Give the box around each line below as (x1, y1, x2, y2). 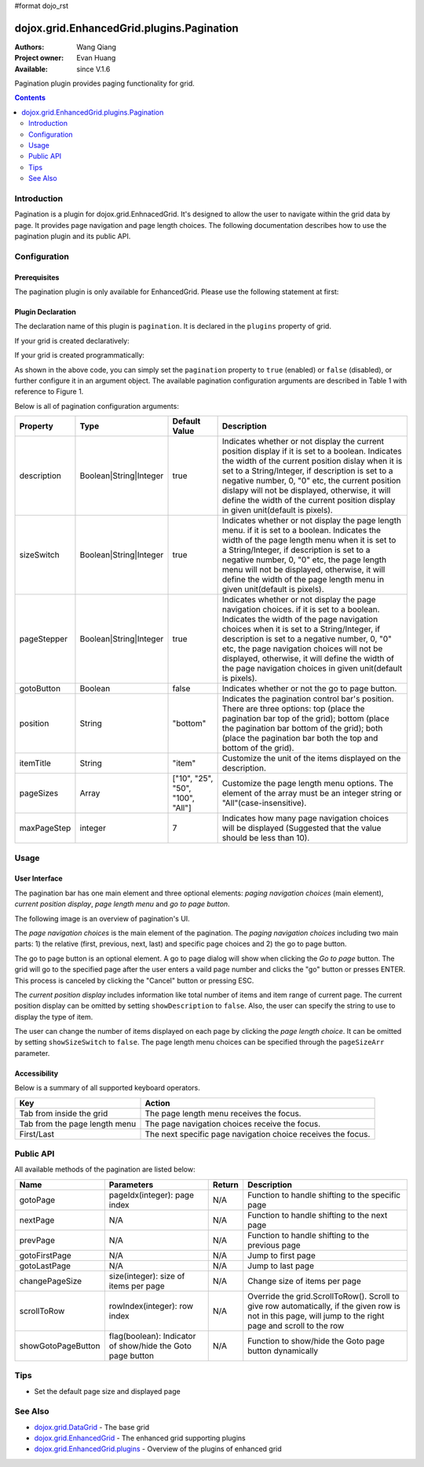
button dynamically (247, 1345, 318, 1356)
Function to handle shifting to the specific (247, 1189, 400, 1200)
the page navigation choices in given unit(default (221, 663, 403, 674)
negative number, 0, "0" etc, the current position (221, 476, 401, 487)
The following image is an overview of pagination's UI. (14, 914, 190, 923)
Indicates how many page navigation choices (221, 813, 389, 824)
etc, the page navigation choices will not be (221, 643, 383, 654)
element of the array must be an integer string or (221, 788, 402, 799)
